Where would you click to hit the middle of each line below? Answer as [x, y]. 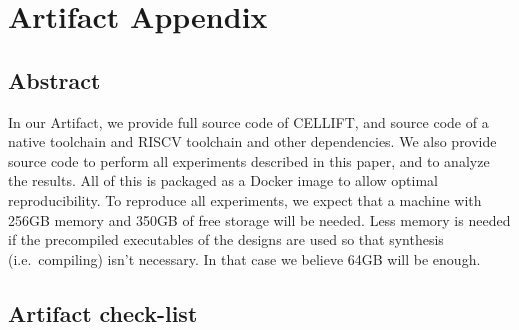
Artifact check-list [103, 312]
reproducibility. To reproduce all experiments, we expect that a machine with [245, 199]
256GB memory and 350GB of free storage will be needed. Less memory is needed [259, 219]
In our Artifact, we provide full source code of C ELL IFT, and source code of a [248, 121]
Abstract [54, 79]
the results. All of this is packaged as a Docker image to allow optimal [223, 180]
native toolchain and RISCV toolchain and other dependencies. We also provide [252, 141]
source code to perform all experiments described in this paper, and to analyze [249, 160]
